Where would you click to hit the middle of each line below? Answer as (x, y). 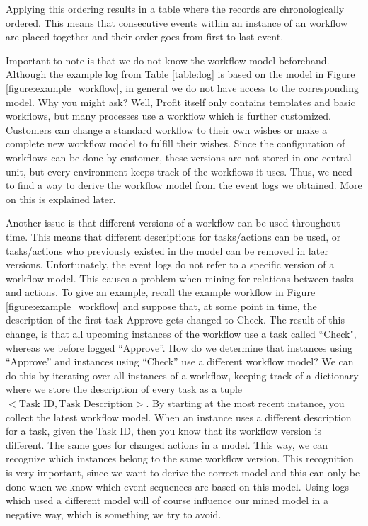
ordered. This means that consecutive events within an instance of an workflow (177, 22)
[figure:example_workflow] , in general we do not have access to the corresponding (182, 87)
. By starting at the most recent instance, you (245, 403)
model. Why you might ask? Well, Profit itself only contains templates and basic (180, 102)
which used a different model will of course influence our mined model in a (167, 500)
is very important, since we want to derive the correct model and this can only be (183, 472)
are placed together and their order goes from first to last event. (145, 36)
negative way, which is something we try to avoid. (114, 514)
